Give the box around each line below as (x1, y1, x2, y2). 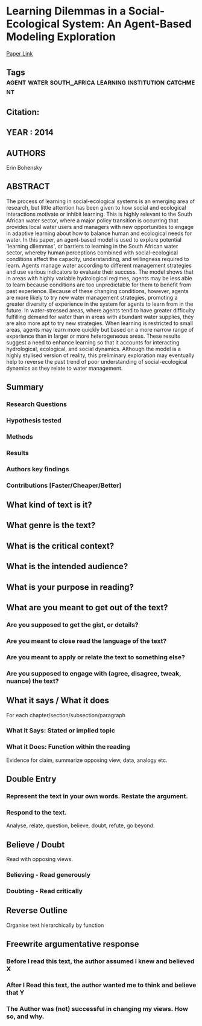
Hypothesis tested (6, 416, 62, 424)
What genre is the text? (6, 520, 96, 531)
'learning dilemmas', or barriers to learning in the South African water (6, 242, 178, 250)
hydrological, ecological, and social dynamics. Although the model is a (6, 345, 181, 352)
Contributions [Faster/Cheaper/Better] (6, 481, 122, 489)
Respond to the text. (6, 808, 68, 816)
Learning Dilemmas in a (6, 4, 127, 18)
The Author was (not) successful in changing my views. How (6, 1004, 188, 1013)
